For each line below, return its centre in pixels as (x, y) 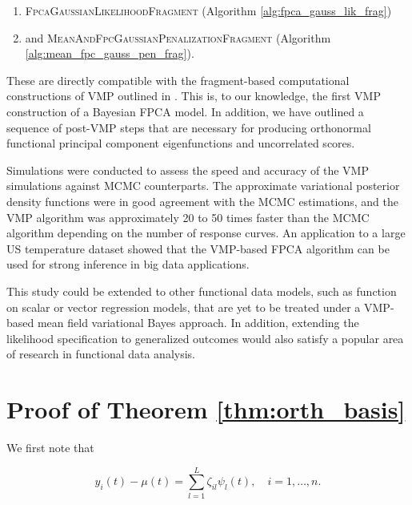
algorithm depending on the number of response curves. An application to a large (206, 233)
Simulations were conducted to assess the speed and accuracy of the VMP (188, 170)
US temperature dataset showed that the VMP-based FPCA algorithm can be (198, 248)
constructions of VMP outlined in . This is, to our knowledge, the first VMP (194, 96)
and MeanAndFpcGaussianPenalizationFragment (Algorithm (178, 37)
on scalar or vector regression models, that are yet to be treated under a (184, 307)
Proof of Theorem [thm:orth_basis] (206, 409)
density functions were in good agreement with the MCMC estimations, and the (202, 201)
